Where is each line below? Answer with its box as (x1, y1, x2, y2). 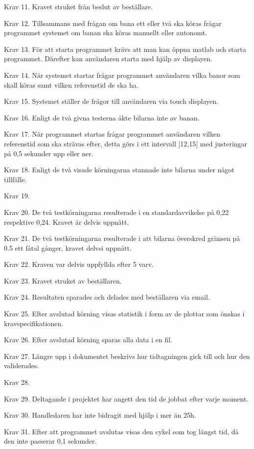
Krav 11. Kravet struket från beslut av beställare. (4, 1, 153, 11)
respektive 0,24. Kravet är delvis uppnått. (4, 216, 129, 227)
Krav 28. (4, 377, 30, 387)
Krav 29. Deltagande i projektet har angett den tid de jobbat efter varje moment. (4, 393, 249, 403)
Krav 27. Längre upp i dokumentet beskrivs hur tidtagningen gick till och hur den (4, 351, 250, 361)
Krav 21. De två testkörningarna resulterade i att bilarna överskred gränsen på (4, 233, 240, 243)
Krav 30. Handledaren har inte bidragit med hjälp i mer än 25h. (4, 410, 196, 420)
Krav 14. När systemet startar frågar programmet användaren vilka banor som (4, 70, 240, 80)
